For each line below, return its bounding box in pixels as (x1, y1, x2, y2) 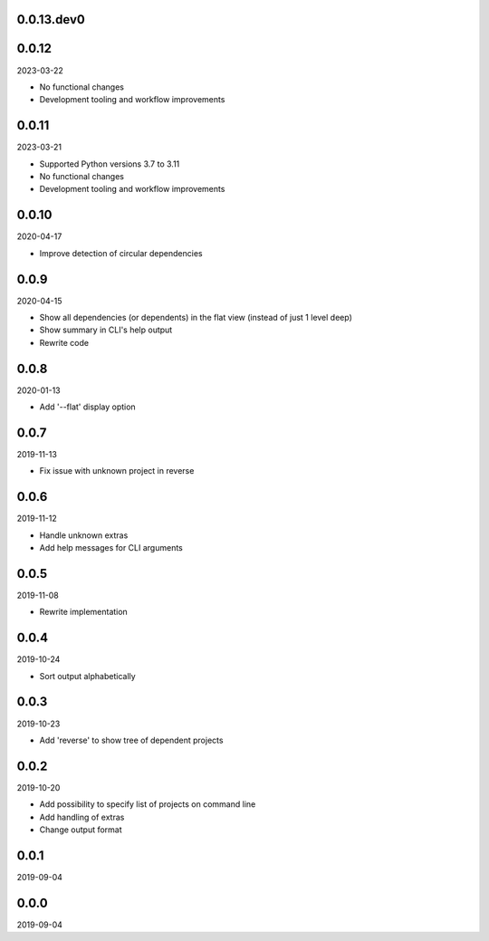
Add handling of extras (39, 811, 125, 822)
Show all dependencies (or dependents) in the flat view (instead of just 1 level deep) (39, 312, 353, 322)
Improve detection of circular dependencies (39, 247, 203, 258)
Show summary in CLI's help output (39, 324, 173, 335)
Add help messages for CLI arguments (39, 543, 183, 553)
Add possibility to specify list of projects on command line (39, 799, 256, 810)
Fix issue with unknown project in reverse (39, 466, 195, 476)
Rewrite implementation (39, 607, 129, 618)
